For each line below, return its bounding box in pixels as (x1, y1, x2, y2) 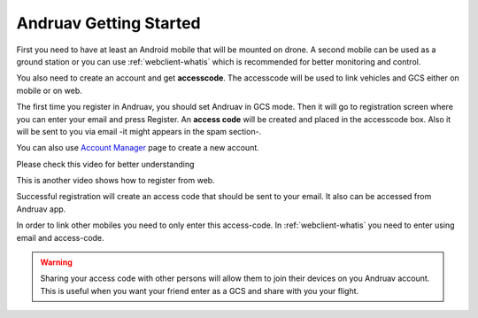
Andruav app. (16, 204, 66, 214)
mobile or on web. (16, 85, 83, 96)
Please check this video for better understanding (16, 159, 195, 169)
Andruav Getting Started (16, 13, 201, 33)
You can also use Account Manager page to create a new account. (16, 143, 260, 153)
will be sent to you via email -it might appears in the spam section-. (16, 126, 262, 136)
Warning (40, 257, 73, 268)
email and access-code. (16, 232, 105, 243)
